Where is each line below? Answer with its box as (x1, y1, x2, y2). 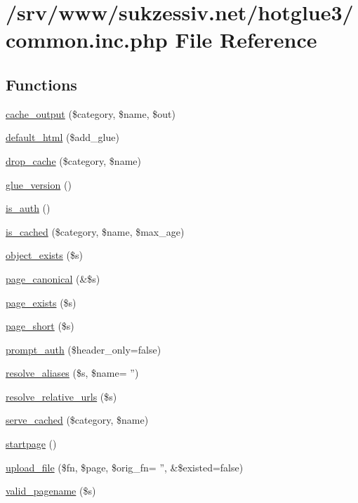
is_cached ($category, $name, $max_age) (6, 224, 185, 239)
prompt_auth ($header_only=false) (6, 342, 161, 356)
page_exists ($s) (6, 295, 77, 309)
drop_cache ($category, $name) (6, 153, 141, 168)
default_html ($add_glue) (6, 130, 119, 145)
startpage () (6, 436, 57, 451)
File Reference (175, 25, 317, 54)
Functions (6, 73, 77, 95)
